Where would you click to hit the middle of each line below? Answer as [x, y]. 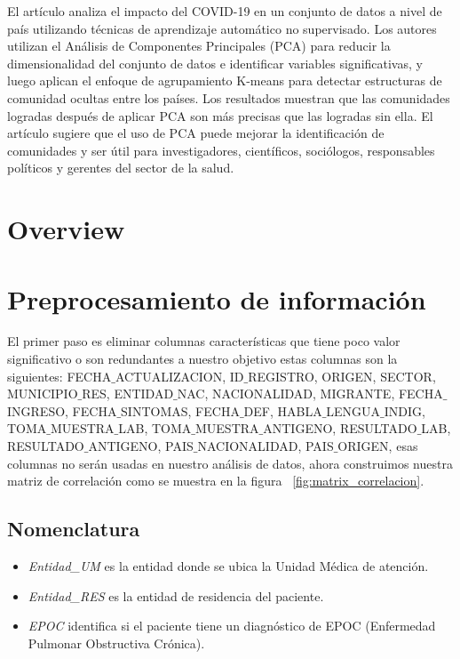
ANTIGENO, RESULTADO [340, 428]
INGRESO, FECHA [62, 410]
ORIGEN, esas [378, 446]
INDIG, [404, 410]
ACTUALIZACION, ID [179, 376]
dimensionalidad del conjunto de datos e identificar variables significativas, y [215, 63]
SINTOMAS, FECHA [180, 410]
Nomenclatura [74, 529]
